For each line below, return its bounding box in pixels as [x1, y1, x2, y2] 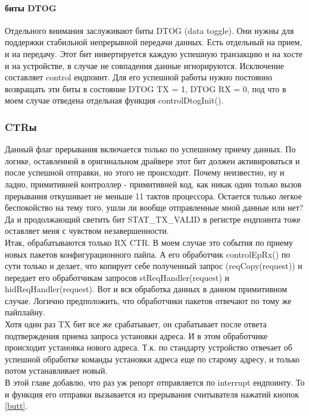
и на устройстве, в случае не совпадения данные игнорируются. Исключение [5, 59, 284, 71]
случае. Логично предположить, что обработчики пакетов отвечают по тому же [5, 294, 292, 306]
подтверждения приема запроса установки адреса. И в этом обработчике [5, 329, 268, 342]
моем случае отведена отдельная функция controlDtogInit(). [5, 94, 224, 107]
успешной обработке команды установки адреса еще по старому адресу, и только [5, 352, 300, 365]
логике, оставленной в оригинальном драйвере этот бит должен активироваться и [5, 154, 300, 167]
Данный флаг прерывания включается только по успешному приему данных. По [5, 143, 296, 155]
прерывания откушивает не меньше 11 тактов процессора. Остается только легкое [5, 189, 302, 202]
